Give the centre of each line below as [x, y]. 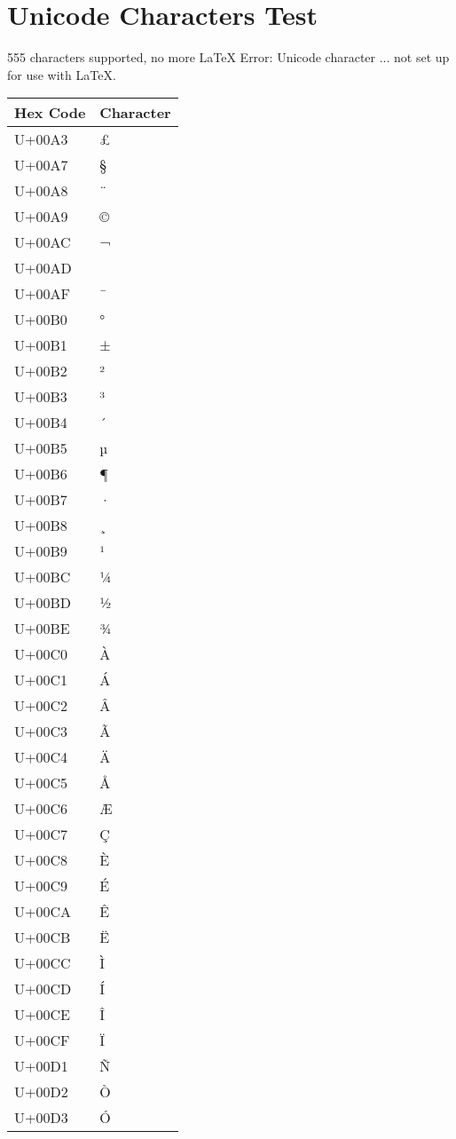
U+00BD [43, 603]
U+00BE [42, 629]
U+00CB [43, 937]
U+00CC [43, 963]
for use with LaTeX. [62, 74]
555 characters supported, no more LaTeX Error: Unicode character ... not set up [228, 57]
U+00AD [43, 268]
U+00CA [43, 912]
